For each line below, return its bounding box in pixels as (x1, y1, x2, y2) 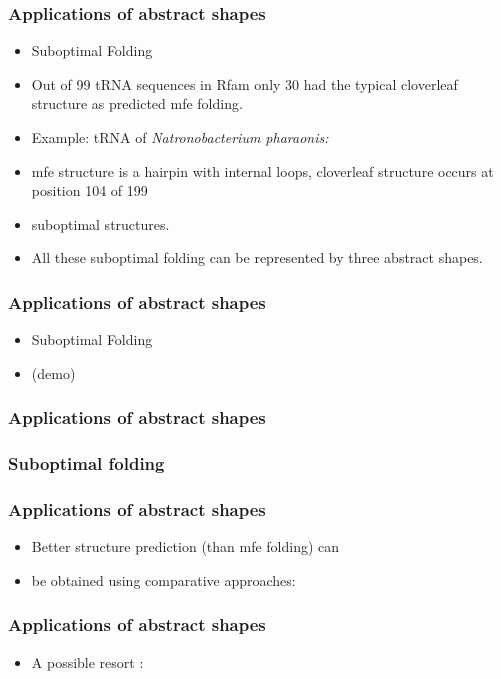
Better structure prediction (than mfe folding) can (31, 536, 340, 557)
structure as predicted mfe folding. (31, 93, 243, 114)
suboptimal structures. (31, 213, 170, 234)
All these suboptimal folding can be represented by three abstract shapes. (31, 247, 483, 268)
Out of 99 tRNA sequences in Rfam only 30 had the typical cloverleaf (31, 73, 458, 94)
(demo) (31, 362, 76, 383)
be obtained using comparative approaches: (31, 569, 296, 590)
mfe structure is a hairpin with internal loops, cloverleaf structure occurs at (31, 160, 494, 181)
